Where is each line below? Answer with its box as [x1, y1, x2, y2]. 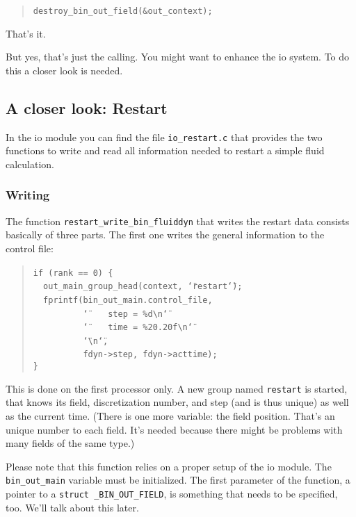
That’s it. [6, 26, 46, 40]
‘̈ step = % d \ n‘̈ [83, 309, 168, 319]
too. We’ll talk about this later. [6, 500, 139, 514]
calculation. [6, 156, 55, 171]
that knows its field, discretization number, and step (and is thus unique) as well [6, 395, 349, 409]
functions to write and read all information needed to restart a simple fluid [6, 143, 325, 158]
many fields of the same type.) [6, 436, 135, 450]
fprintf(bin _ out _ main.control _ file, [43, 295, 213, 305]
